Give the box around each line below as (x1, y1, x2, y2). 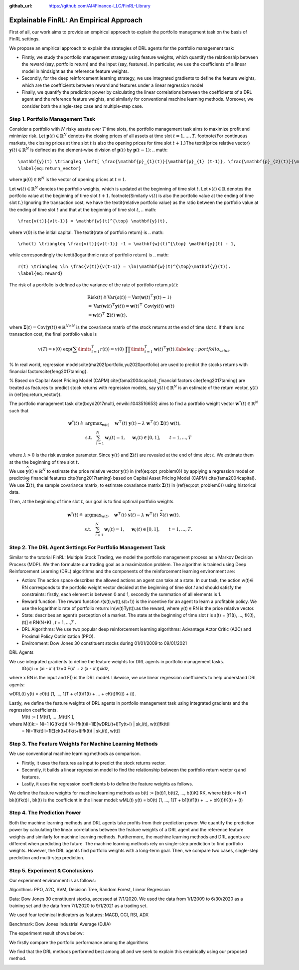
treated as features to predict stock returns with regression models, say (9, 385, 156, 390)
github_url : (9, 3, 32, 8)
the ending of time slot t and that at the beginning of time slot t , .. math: (9, 206, 156, 212)
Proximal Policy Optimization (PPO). (21, 633, 95, 639)
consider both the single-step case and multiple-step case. (21, 103, 144, 109)
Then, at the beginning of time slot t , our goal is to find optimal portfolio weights (9, 498, 174, 504)
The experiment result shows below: (9, 930, 84, 936)
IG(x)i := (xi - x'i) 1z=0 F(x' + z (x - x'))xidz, (21, 666, 110, 672)
